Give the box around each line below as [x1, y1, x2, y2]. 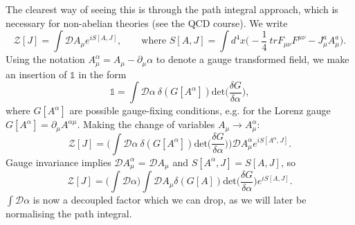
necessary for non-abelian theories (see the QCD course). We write [6, 15, 288, 30]
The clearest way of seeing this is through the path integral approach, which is [6, 2, 338, 16]
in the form [78, 66, 127, 81]
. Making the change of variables [77, 117, 215, 132]
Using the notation [6, 52, 85, 66]
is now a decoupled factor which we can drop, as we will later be [33, 192, 307, 207]
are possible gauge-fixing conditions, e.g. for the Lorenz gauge [69, 103, 331, 118]
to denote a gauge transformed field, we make [156, 52, 349, 66]
